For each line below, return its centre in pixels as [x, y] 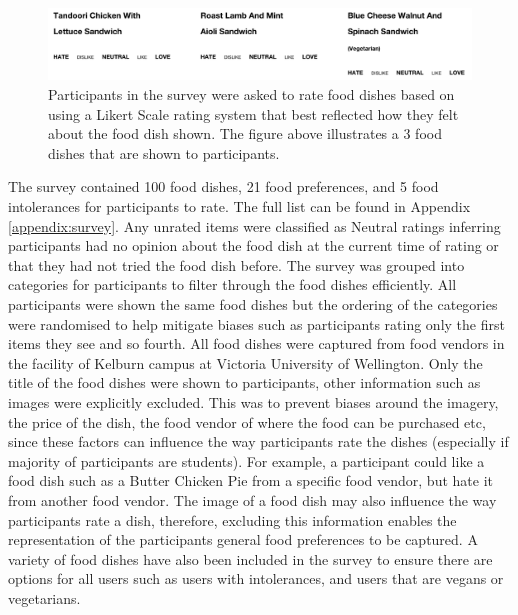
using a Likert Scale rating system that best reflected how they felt [253, 113]
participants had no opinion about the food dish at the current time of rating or [253, 245]
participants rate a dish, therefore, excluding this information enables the [232, 519]
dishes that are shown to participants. [164, 152]
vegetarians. [44, 597]
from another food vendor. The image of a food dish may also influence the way [252, 499]
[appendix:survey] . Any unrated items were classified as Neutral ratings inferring [254, 225]
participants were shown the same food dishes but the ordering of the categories [253, 303]
